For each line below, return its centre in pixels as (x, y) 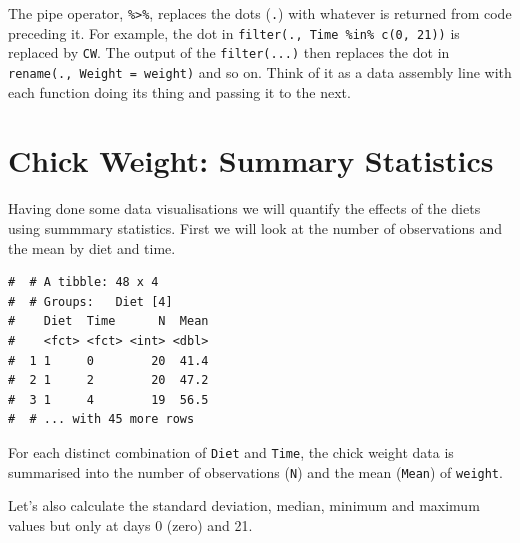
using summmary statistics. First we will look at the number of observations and (255, 227)
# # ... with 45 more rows (101, 419)
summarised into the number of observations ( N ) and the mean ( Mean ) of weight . (255, 471)
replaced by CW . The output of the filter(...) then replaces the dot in (229, 52)
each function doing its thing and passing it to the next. (179, 91)
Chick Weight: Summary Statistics (251, 160)
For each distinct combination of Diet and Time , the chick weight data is (231, 451)
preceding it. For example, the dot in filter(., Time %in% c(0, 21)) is (234, 32)
